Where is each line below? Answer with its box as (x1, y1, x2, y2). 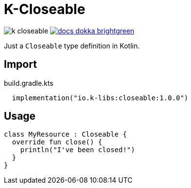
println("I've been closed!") (20, 146, 135, 154)
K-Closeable (4, 1, 86, 17)
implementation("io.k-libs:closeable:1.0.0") (12, 94, 189, 102)
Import (4, 58, 37, 71)
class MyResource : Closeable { (4, 130, 127, 139)
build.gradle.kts (4, 78, 53, 87)
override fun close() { (12, 138, 103, 146)
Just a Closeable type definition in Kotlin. (4, 41, 140, 50)
